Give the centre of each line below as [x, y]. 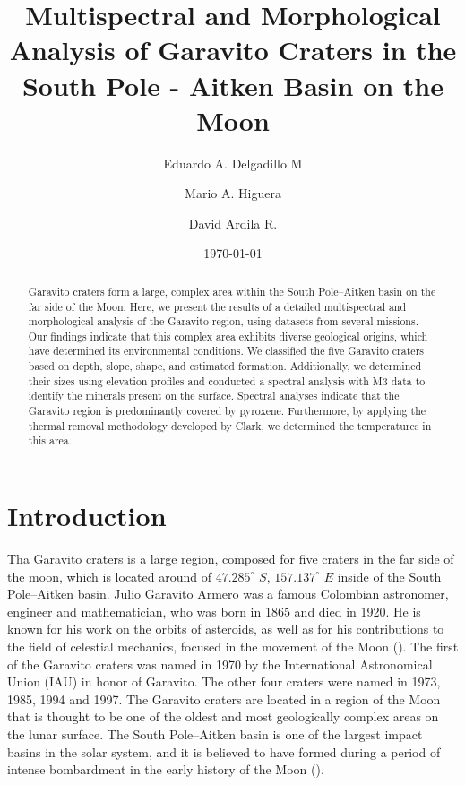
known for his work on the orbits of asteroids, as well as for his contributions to [226, 629]
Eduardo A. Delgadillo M [233, 163]
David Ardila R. [233, 223]
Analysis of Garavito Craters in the [233, 50]
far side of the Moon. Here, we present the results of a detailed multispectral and [217, 306]
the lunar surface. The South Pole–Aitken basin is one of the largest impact [215, 733]
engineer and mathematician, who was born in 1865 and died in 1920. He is [214, 611]
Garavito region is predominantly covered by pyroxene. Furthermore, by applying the [227, 411]
